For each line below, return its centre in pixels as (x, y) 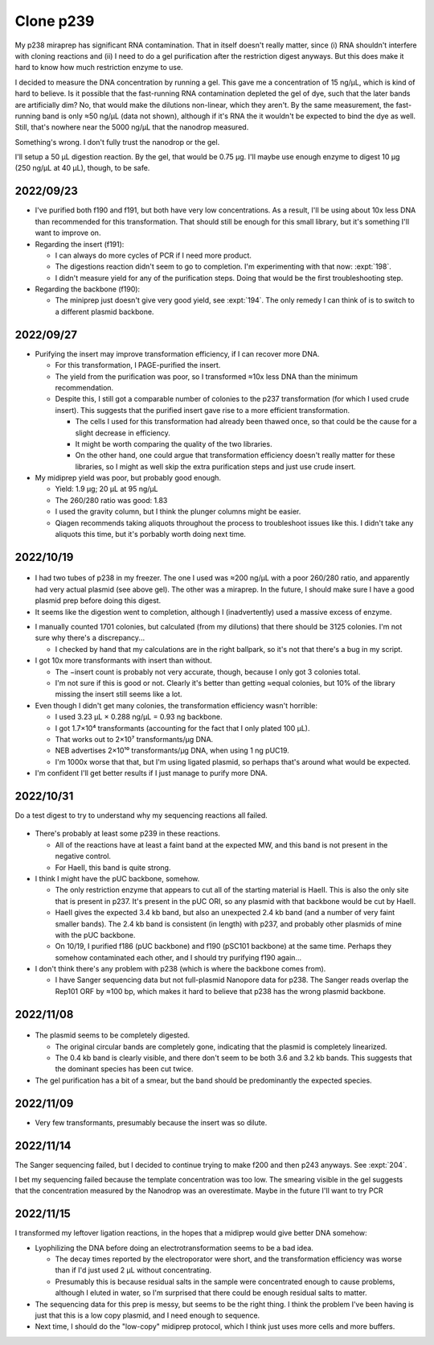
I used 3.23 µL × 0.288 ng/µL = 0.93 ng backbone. (139, 717)
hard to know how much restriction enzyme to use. (99, 68)
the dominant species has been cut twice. (124, 1069)
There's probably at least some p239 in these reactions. (128, 834)
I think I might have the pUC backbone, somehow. (117, 878)
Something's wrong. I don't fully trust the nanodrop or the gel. (117, 142)
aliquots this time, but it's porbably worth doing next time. (151, 534)
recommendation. (84, 387)
